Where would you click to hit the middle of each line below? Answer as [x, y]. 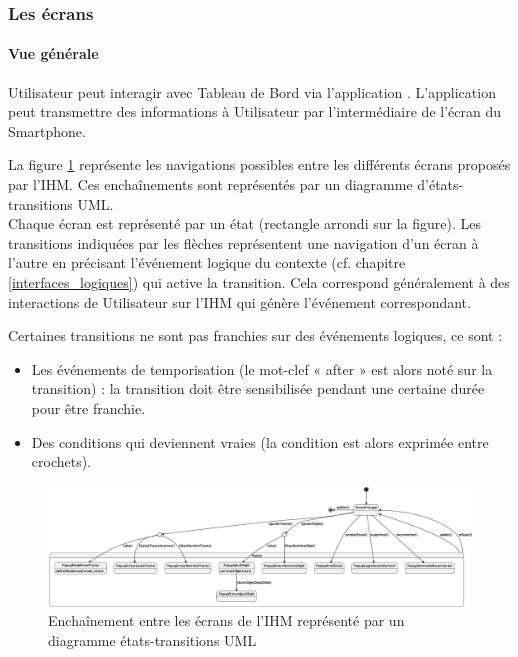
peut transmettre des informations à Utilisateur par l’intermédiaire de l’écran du [254, 111]
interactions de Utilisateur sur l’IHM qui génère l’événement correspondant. [239, 301]
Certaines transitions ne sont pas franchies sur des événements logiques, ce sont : [255, 335]
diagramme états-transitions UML [152, 639]
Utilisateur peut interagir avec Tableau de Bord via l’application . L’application [252, 91]
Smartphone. [47, 130]
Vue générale [53, 53]
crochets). [61, 461]
